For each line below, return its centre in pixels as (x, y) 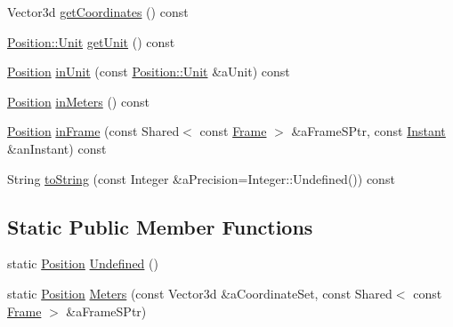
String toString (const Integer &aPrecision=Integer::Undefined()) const (201, 178)
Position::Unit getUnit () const (91, 41)
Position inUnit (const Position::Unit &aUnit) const (149, 72)
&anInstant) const (57, 148)
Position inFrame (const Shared (93, 131)
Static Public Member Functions (160, 226)
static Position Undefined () (83, 263)
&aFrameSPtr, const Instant (368, 131)
